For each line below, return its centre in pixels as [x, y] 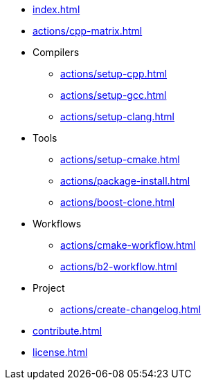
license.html [60, 352]
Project [49, 288]
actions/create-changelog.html [131, 309]
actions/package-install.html [125, 181]
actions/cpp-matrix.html [88, 31]
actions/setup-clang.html [118, 116]
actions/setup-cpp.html [114, 74]
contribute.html [67, 331]
